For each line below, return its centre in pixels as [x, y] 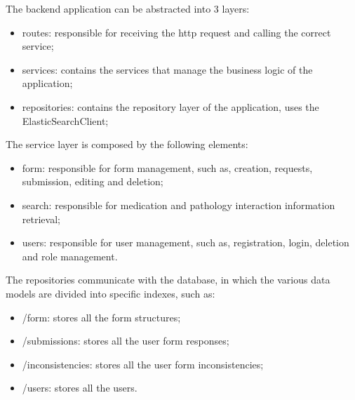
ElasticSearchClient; [65, 120]
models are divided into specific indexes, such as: [110, 293]
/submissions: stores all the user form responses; [126, 341]
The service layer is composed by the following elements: [127, 144]
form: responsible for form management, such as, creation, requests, [167, 167]
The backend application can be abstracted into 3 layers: [128, 8]
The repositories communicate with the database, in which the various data [168, 280]
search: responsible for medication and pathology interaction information [179, 205]
